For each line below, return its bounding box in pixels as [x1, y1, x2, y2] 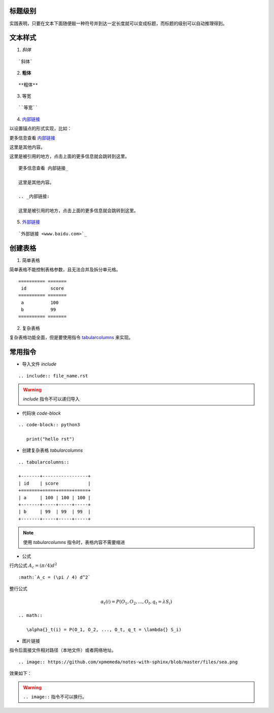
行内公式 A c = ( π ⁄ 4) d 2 [9, 562, 57, 570]
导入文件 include [22, 361, 57, 367]
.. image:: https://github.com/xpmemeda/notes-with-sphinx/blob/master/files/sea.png [18, 659, 238, 665]
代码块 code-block [22, 410, 61, 416]
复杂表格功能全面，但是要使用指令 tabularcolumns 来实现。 [9, 334, 133, 341]
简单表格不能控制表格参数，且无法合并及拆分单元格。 [9, 266, 121, 273]
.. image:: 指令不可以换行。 [23, 694, 87, 700]
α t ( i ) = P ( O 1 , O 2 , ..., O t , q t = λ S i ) [100, 599, 173, 606]
